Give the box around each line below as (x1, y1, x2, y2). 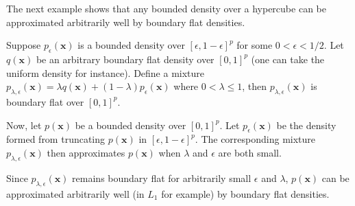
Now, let (6, 117, 42, 132)
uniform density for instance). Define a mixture (6, 65, 205, 80)
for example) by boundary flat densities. (161, 186, 330, 201)
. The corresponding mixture (195, 132, 316, 146)
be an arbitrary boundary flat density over (36, 51, 215, 66)
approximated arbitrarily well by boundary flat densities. (6, 14, 245, 29)
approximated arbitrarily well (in (6, 186, 145, 201)
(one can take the (251, 51, 325, 66)
